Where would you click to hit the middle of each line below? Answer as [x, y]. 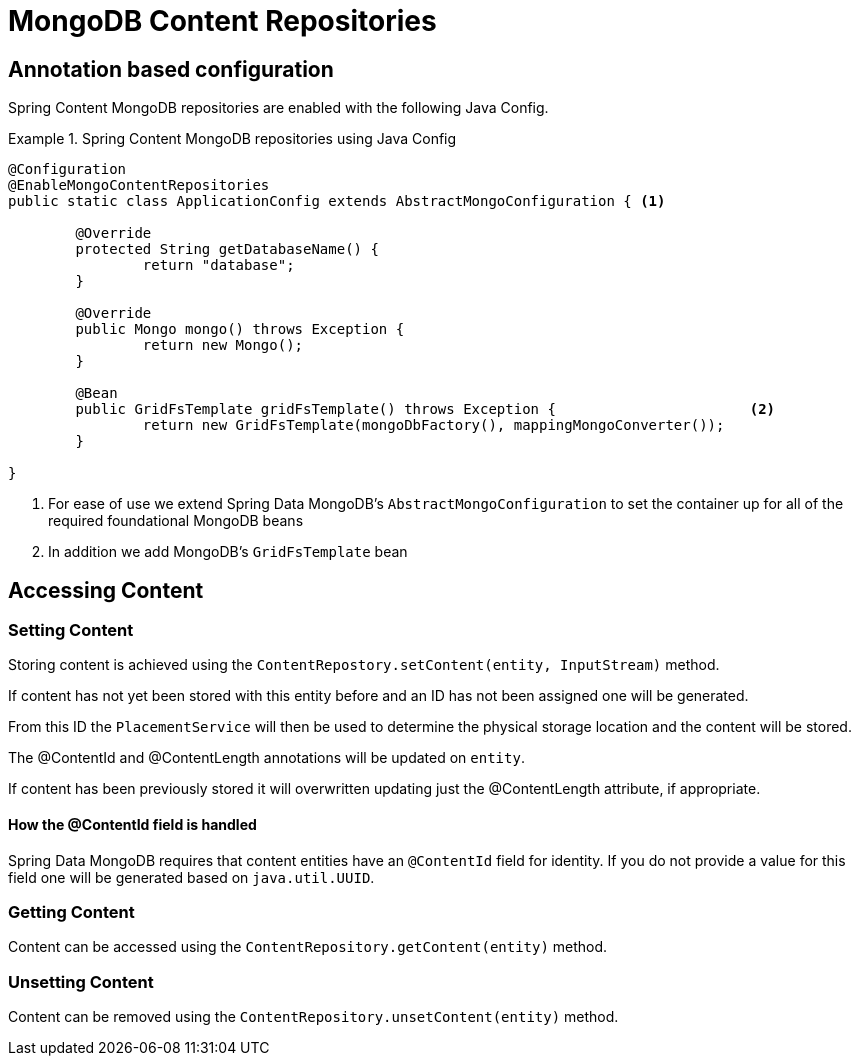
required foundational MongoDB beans [176, 521]
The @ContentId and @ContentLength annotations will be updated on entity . [266, 758]
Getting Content [71, 911]
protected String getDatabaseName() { [227, 249]
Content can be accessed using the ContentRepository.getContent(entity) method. [308, 947]
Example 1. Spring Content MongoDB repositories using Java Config [232, 139]
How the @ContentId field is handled [132, 824]
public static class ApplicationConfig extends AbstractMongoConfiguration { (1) [337, 201]
